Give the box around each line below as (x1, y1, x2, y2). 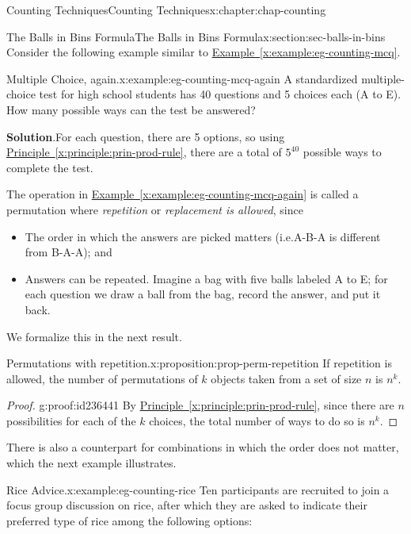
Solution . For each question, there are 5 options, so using (6, 128, 285, 144)
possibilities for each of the (6, 412, 136, 428)
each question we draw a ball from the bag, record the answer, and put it (25, 286, 381, 302)
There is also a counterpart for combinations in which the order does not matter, (6, 439, 399, 455)
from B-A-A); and (25, 244, 112, 260)
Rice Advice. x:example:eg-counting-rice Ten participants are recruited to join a (6, 481, 390, 498)
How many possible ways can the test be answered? (6, 101, 256, 117)
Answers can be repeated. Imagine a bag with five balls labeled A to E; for (25, 270, 388, 286)
